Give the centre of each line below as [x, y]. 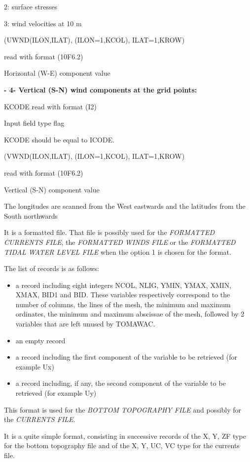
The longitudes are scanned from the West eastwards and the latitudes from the [125, 206]
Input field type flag [34, 123]
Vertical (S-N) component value [52, 189]
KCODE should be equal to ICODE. [59, 139]
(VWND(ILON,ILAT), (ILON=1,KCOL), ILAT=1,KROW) [94, 156]
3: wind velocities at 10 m [43, 23]
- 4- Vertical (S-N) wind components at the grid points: [101, 89]
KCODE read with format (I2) [50, 106]
